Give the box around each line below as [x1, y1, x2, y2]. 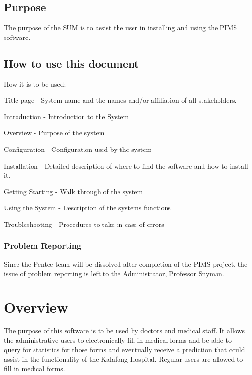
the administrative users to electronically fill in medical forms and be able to [4, 335, 232, 345]
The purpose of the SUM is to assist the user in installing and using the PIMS [4, 22, 237, 33]
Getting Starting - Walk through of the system [4, 186, 143, 196]
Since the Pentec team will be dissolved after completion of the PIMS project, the [4, 259, 248, 269]
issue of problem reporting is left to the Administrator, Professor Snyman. [4, 268, 224, 279]
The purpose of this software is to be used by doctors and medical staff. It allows [4, 325, 245, 336]
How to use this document [4, 56, 139, 71]
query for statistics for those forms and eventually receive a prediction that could [4, 344, 245, 355]
